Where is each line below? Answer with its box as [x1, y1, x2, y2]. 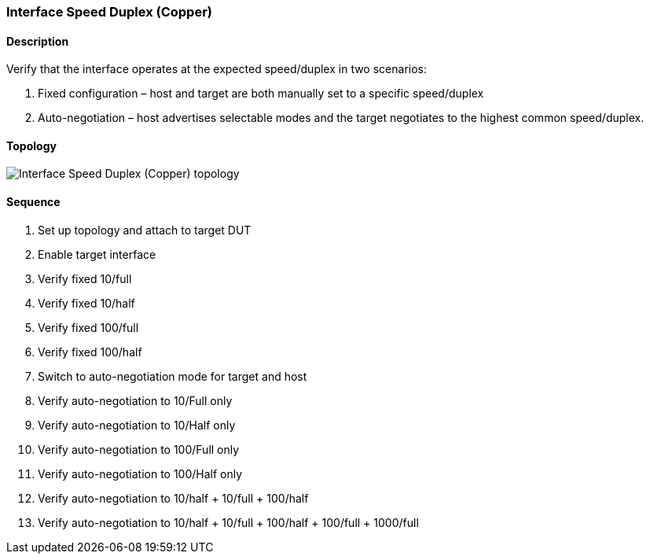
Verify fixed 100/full [38, 320, 139, 334]
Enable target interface [38, 247, 156, 261]
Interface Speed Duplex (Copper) [6, 4, 212, 20]
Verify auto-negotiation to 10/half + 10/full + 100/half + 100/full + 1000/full [38, 515, 419, 529]
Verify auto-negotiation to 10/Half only [38, 418, 236, 432]
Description [6, 34, 69, 48]
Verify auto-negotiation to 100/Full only [38, 442, 240, 456]
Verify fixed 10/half [38, 296, 135, 310]
